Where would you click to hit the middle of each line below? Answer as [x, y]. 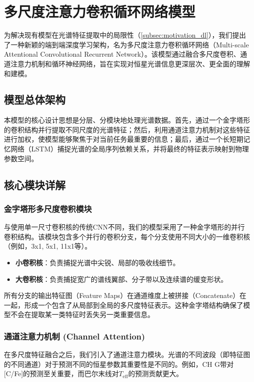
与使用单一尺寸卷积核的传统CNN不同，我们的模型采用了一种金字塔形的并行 [125, 227]
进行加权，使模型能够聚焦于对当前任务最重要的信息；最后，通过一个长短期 [124, 139]
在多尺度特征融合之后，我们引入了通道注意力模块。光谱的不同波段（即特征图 [127, 354]
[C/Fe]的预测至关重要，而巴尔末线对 [62, 373]
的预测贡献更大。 [156, 373]
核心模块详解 [35, 184]
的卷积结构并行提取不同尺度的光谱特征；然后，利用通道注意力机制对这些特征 [127, 129]
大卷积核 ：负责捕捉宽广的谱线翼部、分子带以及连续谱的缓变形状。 [121, 279]
